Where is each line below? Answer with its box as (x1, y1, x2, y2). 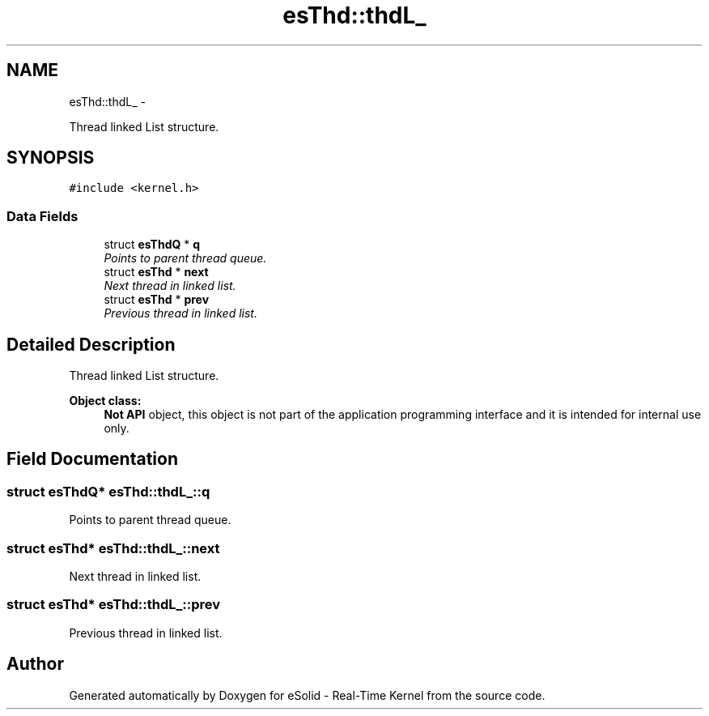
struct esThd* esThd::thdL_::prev (6, 596, 221, 613)
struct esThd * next (104, 265, 209, 279)
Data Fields (6, 207, 79, 224)
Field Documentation (6, 449, 178, 470)
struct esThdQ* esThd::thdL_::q (6, 483, 210, 500)
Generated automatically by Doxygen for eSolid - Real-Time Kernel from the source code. (69, 688, 546, 702)
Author (6, 654, 64, 675)
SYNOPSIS (6, 147, 95, 168)
